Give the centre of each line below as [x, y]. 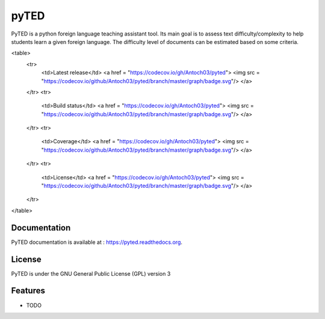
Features [28, 291]
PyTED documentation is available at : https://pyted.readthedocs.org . [97, 242]
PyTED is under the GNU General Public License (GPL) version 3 [91, 273]
